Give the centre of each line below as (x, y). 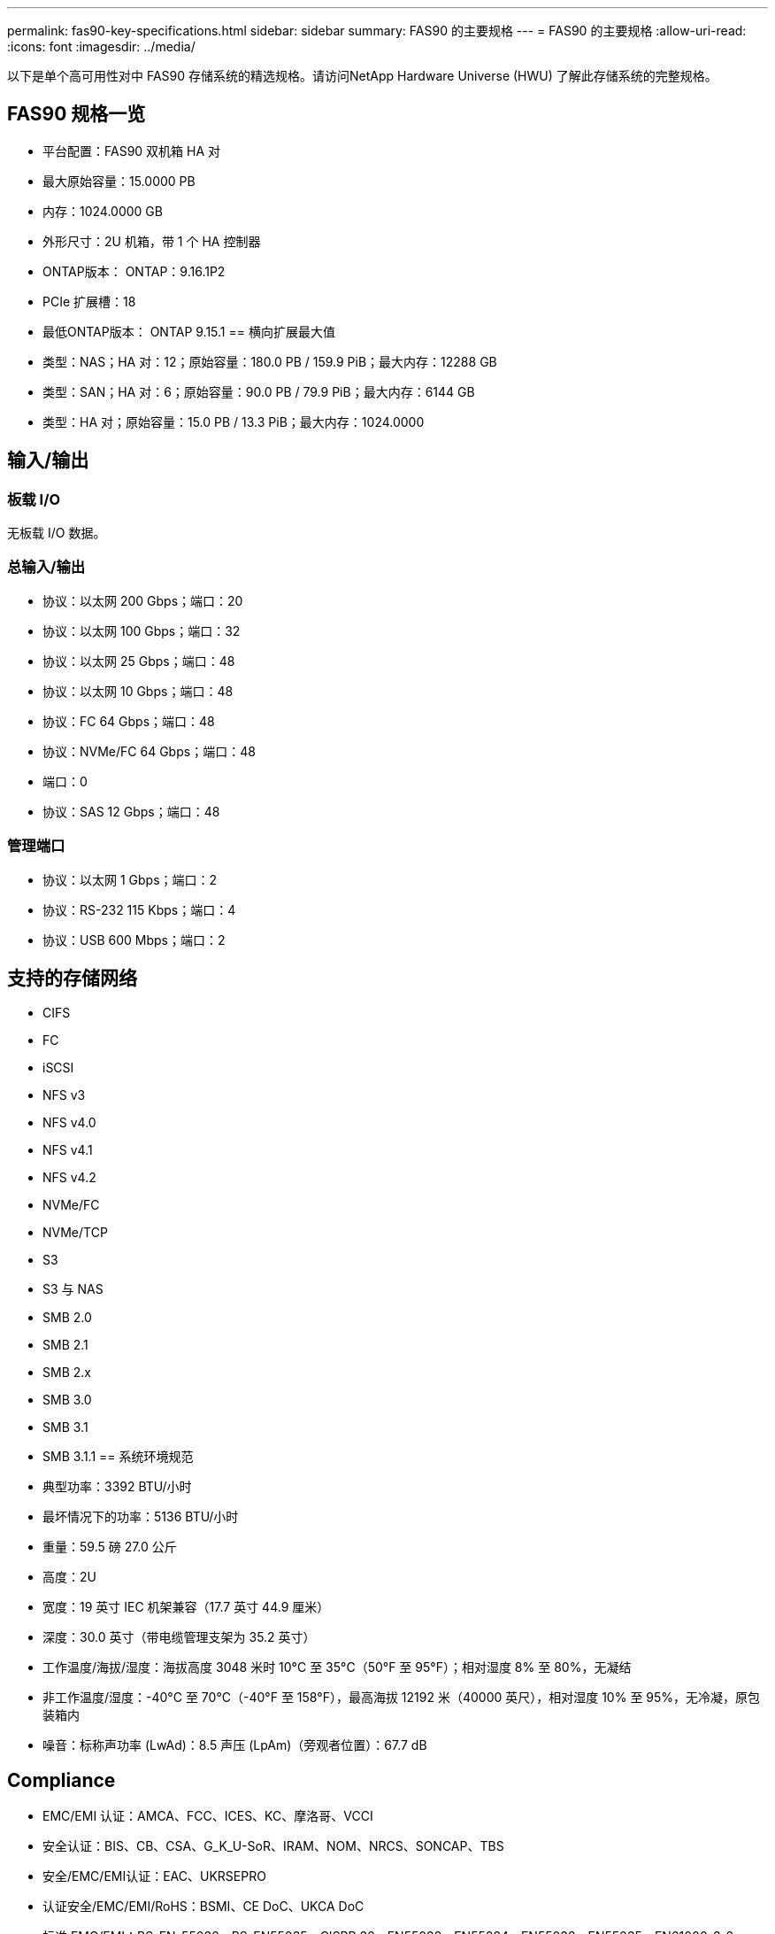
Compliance (61, 1780)
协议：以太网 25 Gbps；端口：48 (139, 661)
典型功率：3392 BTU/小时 (117, 1487)
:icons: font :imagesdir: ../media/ (101, 46)
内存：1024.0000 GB (103, 211)
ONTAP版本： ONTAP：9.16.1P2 (134, 271)
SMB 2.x (67, 1373)
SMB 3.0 (67, 1400)
